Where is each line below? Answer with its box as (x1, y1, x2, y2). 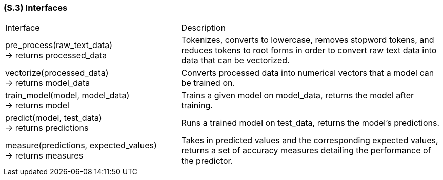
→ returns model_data (5, 78, 90, 88)
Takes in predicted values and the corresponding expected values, (181, 135, 438, 146)
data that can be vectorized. (181, 55, 290, 66)
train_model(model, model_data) (5, 90, 130, 101)
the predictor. (181, 155, 233, 166)
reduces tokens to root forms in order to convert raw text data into (181, 45, 437, 56)
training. (181, 100, 213, 111)
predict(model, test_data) (5, 112, 102, 123)
